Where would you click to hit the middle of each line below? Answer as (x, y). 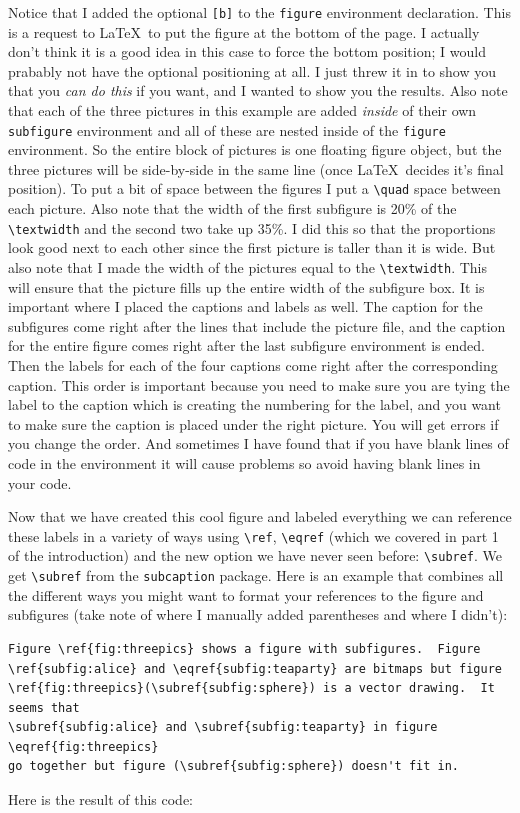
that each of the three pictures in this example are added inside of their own (242, 110)
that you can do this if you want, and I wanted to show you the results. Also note (258, 90)
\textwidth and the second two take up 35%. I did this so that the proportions (252, 227)
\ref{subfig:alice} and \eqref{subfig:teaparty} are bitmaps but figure (255, 668)
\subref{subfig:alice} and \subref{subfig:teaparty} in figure (223, 727)
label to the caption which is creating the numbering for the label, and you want (254, 404)
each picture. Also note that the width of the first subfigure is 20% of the (232, 208)
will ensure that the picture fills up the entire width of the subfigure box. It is (246, 286)
